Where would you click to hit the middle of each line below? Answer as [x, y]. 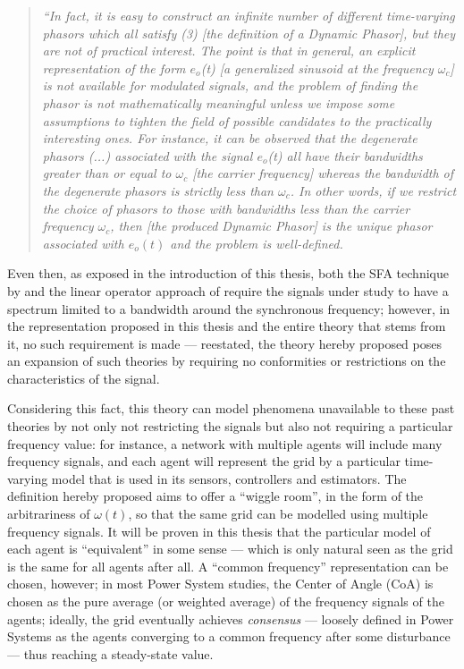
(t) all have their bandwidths [345, 155]
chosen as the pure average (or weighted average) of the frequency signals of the [226, 601]
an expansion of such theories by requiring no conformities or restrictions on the [227, 361]
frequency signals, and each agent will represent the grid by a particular [204, 461]
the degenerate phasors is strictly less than [158, 190]
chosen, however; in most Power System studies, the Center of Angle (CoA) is [220, 584]
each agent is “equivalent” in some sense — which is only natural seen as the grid [230, 549]
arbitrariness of [49, 514]
